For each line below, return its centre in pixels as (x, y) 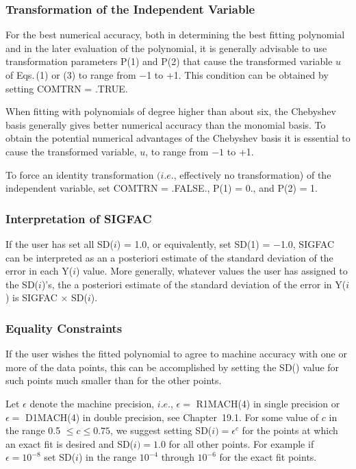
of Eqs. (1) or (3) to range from (71, 75)
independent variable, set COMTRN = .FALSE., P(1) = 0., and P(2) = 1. (162, 188)
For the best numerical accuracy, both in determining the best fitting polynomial (175, 35)
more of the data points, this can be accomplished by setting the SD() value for (173, 367)
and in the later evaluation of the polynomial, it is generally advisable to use (166, 48)
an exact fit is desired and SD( (70, 443)
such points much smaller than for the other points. (114, 380)
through (178, 457)
